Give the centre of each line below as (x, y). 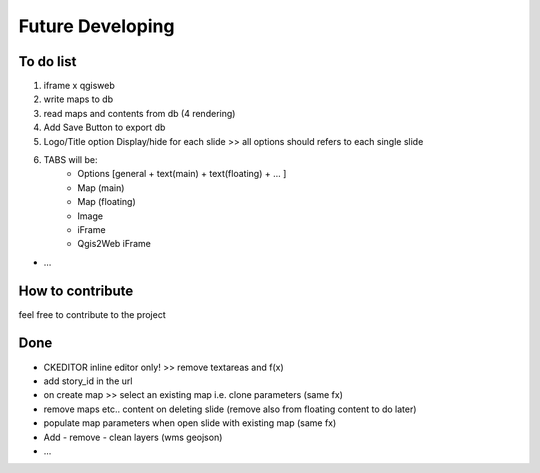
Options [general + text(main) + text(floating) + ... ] (182, 174)
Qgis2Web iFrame (114, 244)
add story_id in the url (88, 381)
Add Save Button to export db (104, 127)
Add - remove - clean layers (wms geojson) (133, 437)
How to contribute (76, 290)
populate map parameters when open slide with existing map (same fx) (190, 423)
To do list (47, 61)
